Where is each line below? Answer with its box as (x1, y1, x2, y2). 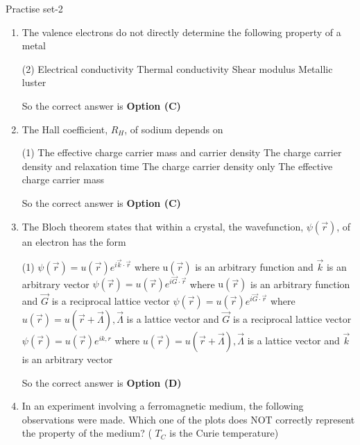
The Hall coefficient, (22, 121, 108, 136)
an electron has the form (22, 234, 126, 249)
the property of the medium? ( (22, 426, 152, 440)
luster (22, 75, 46, 90)
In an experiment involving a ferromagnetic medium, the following (22, 398, 304, 413)
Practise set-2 (6, 1, 63, 15)
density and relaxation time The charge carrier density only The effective (22, 158, 333, 173)
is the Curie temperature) (169, 426, 279, 440)
